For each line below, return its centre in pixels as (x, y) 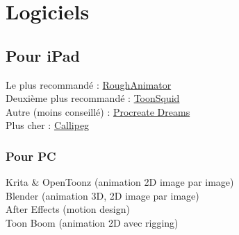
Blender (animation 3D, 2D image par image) (102, 195)
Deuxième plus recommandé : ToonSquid (93, 98)
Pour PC (31, 156)
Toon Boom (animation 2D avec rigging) (92, 222)
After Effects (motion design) (68, 209)
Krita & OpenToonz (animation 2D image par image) (120, 182)
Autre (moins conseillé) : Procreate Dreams (98, 111)
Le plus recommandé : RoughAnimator (89, 84)
